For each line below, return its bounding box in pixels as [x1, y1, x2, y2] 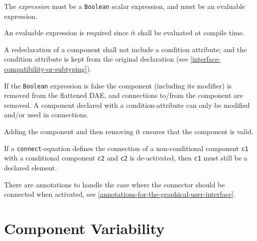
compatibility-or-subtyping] [4, 64, 87, 74]
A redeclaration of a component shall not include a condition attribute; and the [4, 44, 247, 54]
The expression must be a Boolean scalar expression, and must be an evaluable [4, 1, 246, 11]
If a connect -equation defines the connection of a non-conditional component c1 [4, 143, 249, 153]
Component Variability [4, 218, 165, 238]
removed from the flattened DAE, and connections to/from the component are [4, 90, 243, 100]
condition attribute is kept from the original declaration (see [4, 54, 188, 64]
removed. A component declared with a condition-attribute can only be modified [4, 99, 250, 110]
